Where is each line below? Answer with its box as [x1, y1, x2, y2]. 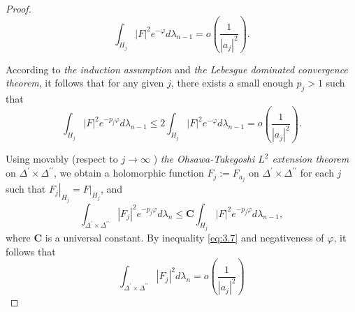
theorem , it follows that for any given [6, 75, 164, 90]
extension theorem [272, 151, 349, 166]
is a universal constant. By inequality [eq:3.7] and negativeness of [45, 230, 324, 245]
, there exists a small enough [171, 75, 294, 90]
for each [300, 165, 334, 180]
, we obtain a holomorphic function [54, 165, 204, 180]
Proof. [6, 1, 31, 15]
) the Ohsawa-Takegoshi [153, 151, 255, 166]
